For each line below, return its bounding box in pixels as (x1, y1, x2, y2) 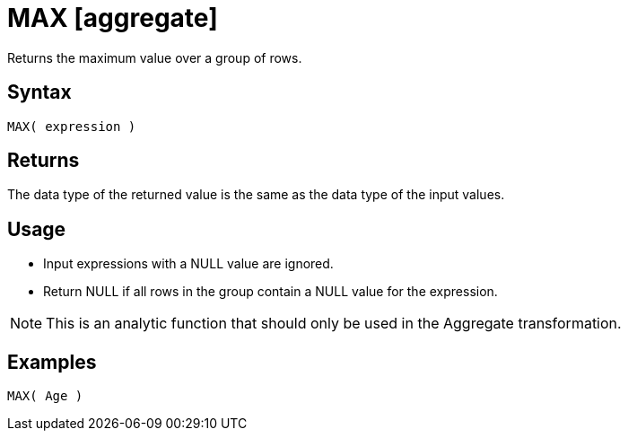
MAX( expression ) (7, 118, 136, 134)
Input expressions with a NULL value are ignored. (43, 256, 334, 272)
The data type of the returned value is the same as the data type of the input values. (7, 187, 505, 203)
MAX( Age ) (7, 389, 83, 404)
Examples (7, 350, 97, 373)
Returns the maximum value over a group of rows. (7, 49, 302, 66)
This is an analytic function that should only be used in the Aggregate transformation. (46, 314, 622, 333)
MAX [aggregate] (7, 3, 218, 33)
